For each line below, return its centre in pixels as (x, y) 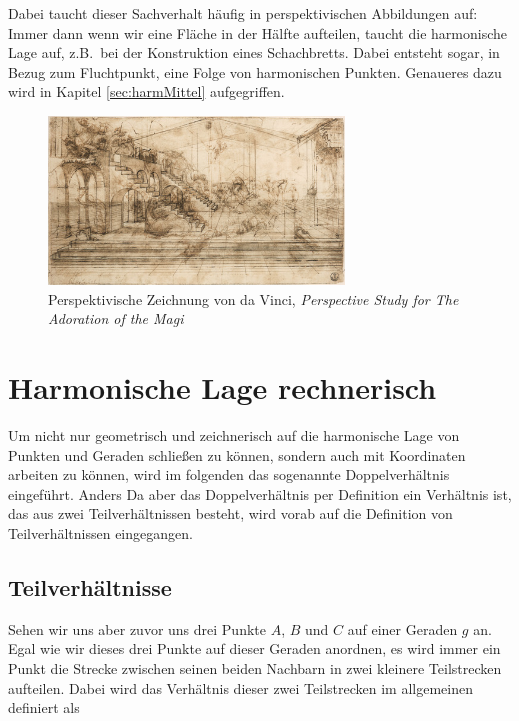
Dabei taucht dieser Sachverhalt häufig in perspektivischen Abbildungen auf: (243, 13)
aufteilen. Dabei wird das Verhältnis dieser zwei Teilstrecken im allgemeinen (240, 687)
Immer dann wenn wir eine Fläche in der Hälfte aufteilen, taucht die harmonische (257, 32)
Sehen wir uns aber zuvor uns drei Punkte (137, 628)
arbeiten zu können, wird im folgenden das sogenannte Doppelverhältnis (229, 474)
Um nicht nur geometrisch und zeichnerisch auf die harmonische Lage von (234, 435)
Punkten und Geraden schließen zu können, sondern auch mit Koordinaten (237, 454)
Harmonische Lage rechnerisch (222, 387)
